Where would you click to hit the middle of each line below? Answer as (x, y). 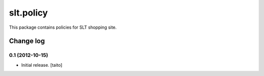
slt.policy (29, 13)
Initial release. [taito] (42, 65)
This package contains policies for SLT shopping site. (63, 27)
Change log (27, 41)
